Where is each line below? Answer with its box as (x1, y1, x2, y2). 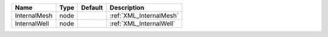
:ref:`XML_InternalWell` (109, 19, 176, 27)
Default (81, 4, 103, 12)
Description (109, 4, 145, 12)
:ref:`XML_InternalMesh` (109, 12, 179, 19)
